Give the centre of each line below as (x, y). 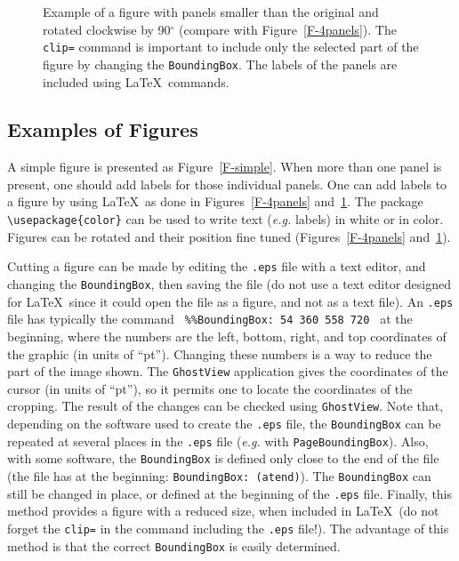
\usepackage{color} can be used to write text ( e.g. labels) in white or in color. (225, 219)
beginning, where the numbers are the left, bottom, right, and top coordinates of (227, 336)
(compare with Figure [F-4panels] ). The (288, 29)
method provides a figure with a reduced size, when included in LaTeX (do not (223, 511)
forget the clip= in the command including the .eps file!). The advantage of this (228, 528)
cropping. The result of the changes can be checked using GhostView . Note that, (225, 406)
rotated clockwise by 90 (107, 29)
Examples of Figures (103, 129)
